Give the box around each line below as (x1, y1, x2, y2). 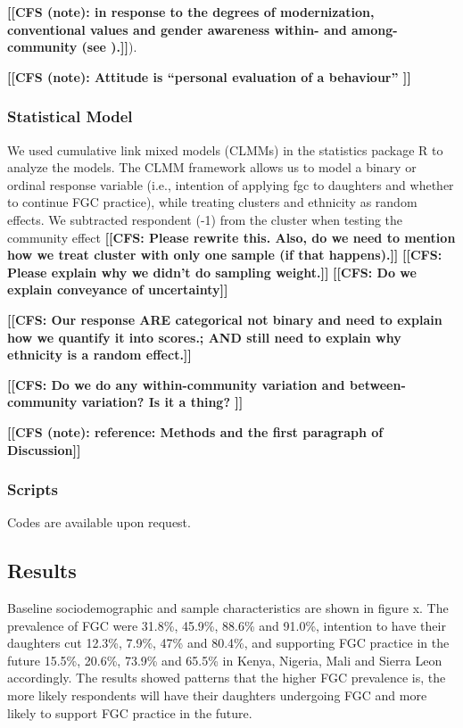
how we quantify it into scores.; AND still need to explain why (7, 327, 401, 346)
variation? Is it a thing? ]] (81, 393, 244, 411)
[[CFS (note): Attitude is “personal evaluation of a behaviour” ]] (7, 67, 411, 86)
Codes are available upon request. (7, 513, 191, 532)
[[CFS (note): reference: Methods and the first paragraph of (7, 422, 384, 441)
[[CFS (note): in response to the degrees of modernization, (7, 3, 375, 21)
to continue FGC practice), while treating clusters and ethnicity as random (7, 193, 418, 211)
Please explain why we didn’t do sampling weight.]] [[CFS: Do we (7, 262, 417, 281)
